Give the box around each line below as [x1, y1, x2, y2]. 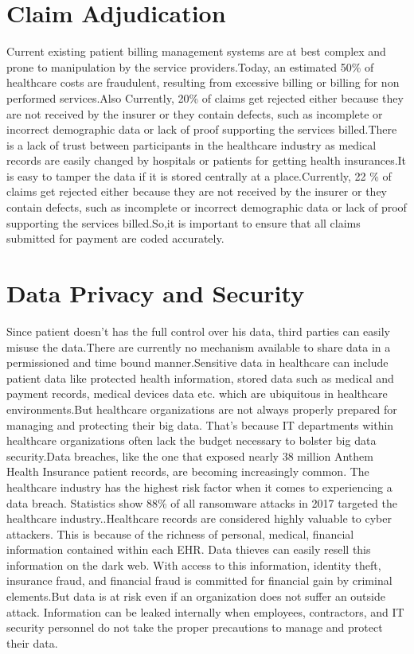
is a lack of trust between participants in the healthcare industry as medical [6, 136, 377, 153]
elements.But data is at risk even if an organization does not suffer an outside [6, 588, 385, 605]
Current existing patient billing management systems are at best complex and [6, 43, 386, 60]
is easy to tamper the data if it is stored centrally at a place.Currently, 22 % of [6, 167, 392, 184]
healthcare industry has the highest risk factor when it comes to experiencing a [6, 478, 393, 495]
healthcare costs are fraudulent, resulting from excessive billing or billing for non [6, 74, 400, 91]
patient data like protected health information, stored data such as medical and [6, 369, 394, 386]
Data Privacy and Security [6, 277, 305, 309]
